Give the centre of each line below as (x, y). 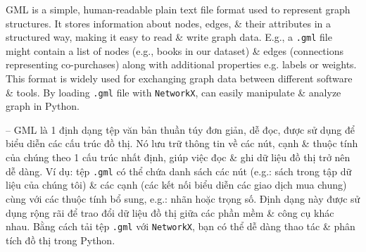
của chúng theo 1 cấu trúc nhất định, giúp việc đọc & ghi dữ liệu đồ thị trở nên (178, 157)
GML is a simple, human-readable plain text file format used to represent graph (178, 9)
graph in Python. (43, 106)
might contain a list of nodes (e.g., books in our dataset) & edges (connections (175, 50)
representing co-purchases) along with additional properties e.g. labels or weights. (181, 64)
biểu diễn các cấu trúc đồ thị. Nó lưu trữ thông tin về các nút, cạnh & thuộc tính (182, 143)
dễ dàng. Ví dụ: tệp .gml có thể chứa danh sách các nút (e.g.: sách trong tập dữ (179, 171)
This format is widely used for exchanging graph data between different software (179, 78)
